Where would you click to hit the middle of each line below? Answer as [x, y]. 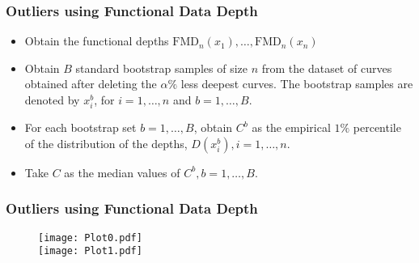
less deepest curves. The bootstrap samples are [297, 84]
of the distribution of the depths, [106, 143]
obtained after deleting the [91, 84]
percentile [377, 127]
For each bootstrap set [80, 127]
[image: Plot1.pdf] [90, 251]
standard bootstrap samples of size [161, 68]
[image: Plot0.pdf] [90, 238]
